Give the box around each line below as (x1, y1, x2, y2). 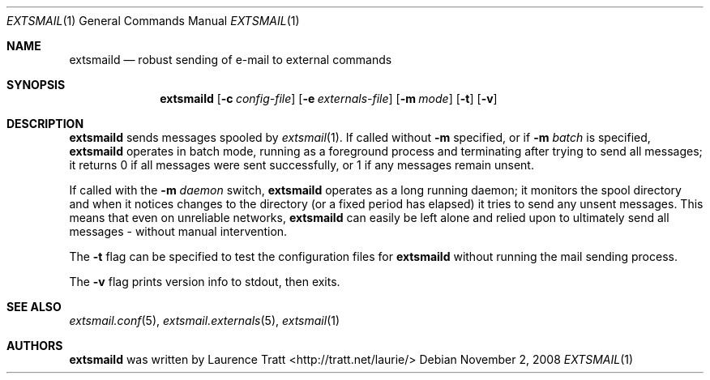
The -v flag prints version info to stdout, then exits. (69, 275, 340, 288)
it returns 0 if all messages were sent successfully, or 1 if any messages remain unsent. (69, 158, 534, 172)
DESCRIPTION (6, 117, 84, 130)
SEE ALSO (6, 300, 62, 314)
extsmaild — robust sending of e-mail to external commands (69, 53, 392, 66)
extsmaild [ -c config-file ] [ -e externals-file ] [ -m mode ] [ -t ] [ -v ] (160, 92, 498, 105)
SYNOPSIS (6, 78, 66, 92)
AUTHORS (6, 339, 63, 352)
